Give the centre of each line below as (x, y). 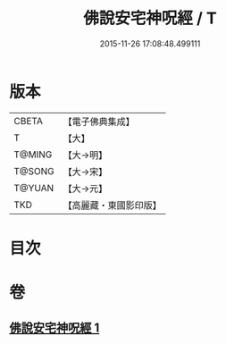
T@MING (33, 155)
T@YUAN (34, 188)
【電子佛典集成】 (99, 122)
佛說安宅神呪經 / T (150, 18)
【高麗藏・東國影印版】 (113, 205)
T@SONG (34, 171)
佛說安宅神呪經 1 (54, 328)
